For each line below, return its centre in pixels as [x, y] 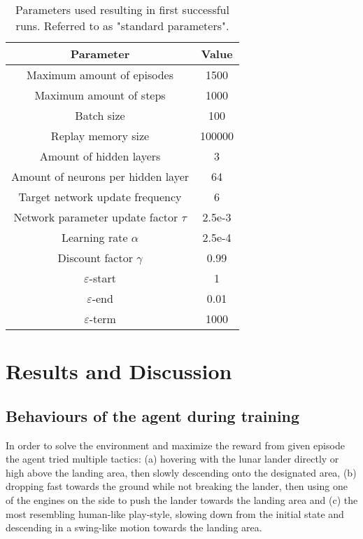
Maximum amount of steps [100, 95]
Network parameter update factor [96, 217]
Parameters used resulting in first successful [122, 9]
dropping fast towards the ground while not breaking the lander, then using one [177, 486]
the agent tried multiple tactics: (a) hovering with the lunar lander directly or [172, 459]
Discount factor [95, 258]
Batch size [100, 115]
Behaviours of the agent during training [153, 415]
